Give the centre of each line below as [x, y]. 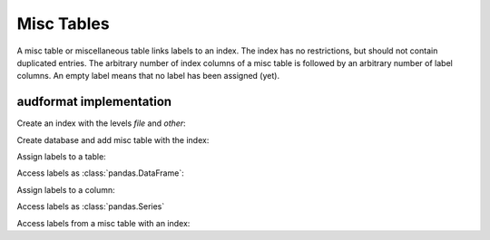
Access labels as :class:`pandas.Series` [91, 206]
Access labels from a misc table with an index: [103, 223]
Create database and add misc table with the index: [113, 139]
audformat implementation [94, 102]
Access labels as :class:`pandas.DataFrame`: [101, 173]
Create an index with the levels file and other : [101, 123]
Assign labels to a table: [61, 157]
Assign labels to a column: [66, 189]
